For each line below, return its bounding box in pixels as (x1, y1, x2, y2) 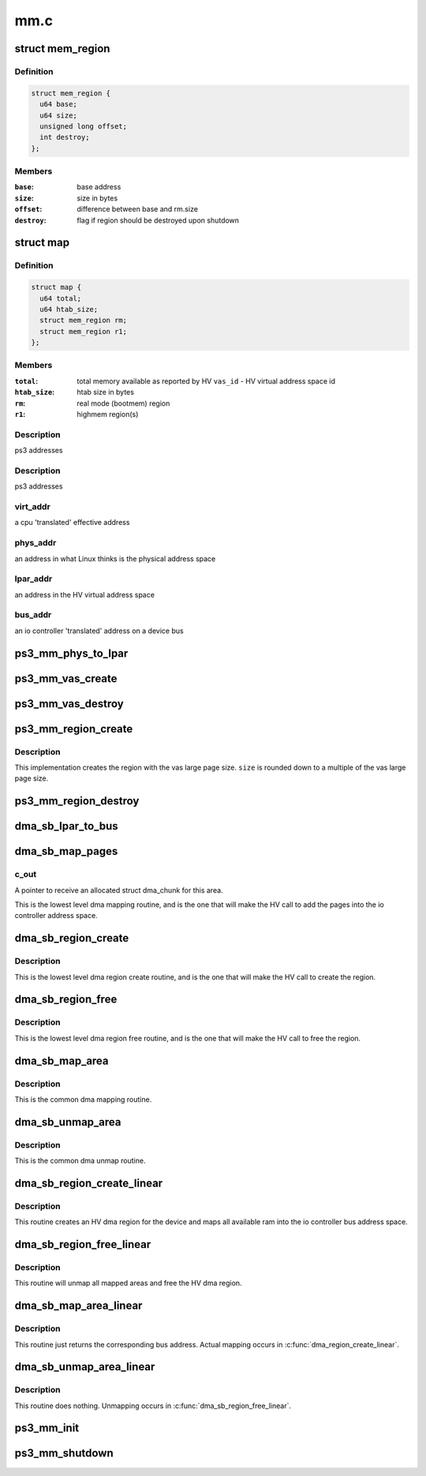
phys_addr (14, 538, 57, 549)
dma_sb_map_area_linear (14, 1299, 143, 1313)
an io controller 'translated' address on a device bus (14, 626, 185, 635)
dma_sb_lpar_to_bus (14, 819, 118, 833)
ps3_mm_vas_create (14, 672, 118, 685)
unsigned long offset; (39, 122, 128, 130)
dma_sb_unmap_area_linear (14, 1360, 155, 1373)
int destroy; (39, 133, 90, 142)
